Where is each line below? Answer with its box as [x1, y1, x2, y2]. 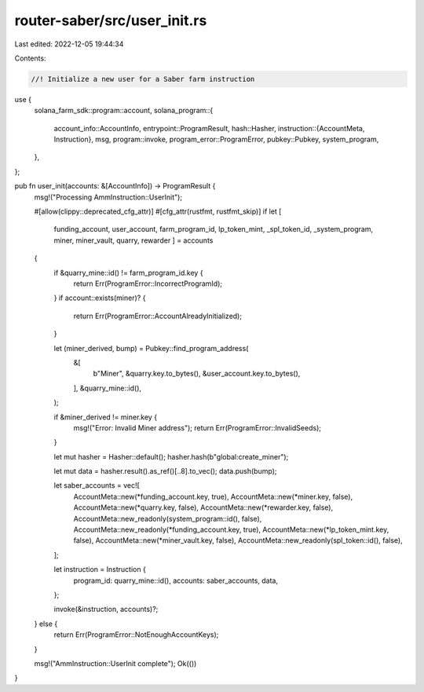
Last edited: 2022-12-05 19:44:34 [14, 39, 124, 49]
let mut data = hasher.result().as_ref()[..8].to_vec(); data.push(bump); [53, 467, 277, 476]
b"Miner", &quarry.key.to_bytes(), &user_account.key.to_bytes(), [93, 369, 301, 379]
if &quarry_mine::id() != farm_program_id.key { [53, 268, 203, 277]
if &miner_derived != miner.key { [53, 412, 157, 422]
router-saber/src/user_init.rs [14, 12, 207, 29]
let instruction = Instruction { [53, 565, 147, 574]
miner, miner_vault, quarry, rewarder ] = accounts [53, 236, 214, 245]
